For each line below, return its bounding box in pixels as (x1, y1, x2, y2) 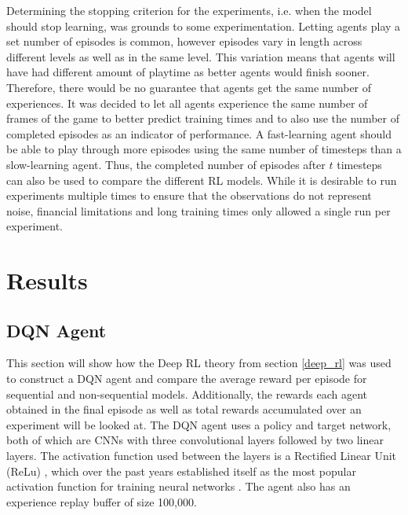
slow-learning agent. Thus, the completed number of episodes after (6, 156, 326, 172)
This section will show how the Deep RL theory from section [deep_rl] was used (6, 355, 392, 371)
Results (6, 264, 88, 296)
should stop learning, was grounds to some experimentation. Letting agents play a (6, 17, 401, 34)
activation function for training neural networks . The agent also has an (6, 478, 351, 495)
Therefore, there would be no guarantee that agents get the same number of (6, 79, 372, 95)
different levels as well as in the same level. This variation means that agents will (6, 48, 395, 64)
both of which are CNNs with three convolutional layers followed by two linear (6, 432, 384, 448)
